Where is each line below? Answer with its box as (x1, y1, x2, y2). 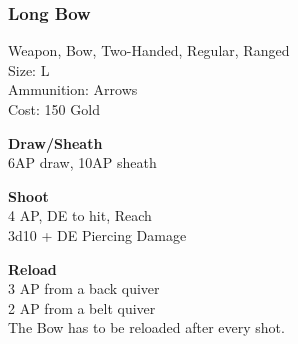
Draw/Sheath (8, 132, 103, 153)
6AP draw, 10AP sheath (8, 152, 157, 173)
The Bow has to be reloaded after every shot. (8, 317, 285, 338)
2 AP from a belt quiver (8, 297, 156, 318)
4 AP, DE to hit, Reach (8, 205, 152, 226)
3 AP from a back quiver (8, 278, 160, 299)
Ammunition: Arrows (8, 79, 138, 100)
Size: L (8, 59, 50, 80)
